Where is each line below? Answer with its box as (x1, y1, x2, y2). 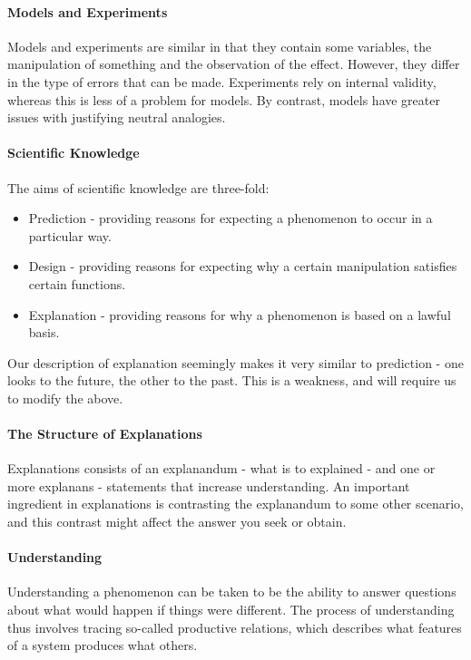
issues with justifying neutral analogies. (7, 108, 226, 127)
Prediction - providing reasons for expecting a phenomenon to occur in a (28, 209, 433, 228)
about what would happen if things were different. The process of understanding (7, 600, 455, 619)
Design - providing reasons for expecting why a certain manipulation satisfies (28, 257, 457, 276)
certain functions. (28, 274, 126, 293)
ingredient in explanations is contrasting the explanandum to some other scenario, (7, 494, 465, 513)
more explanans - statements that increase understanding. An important (7, 476, 410, 495)
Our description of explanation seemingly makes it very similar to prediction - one (7, 353, 464, 372)
